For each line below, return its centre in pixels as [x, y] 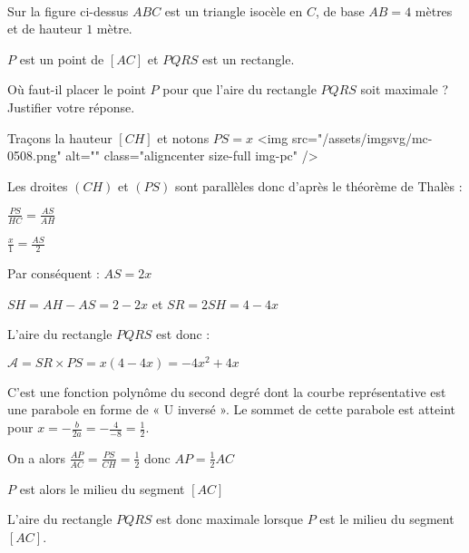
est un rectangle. [249, 58]
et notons [183, 137]
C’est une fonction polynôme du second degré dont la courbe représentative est [227, 391]
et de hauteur [45, 29]
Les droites [38, 185]
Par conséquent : [54, 273]
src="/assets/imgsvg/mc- [362, 137]
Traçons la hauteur [60, 137]
